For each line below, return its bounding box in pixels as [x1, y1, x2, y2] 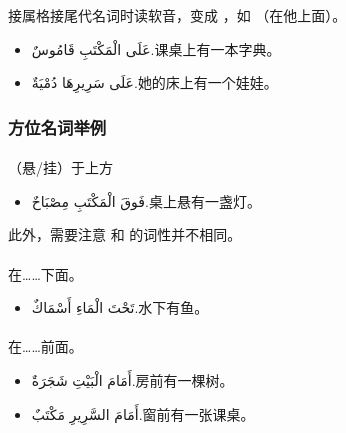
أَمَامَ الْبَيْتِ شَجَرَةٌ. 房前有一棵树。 [31, 369, 234, 390]
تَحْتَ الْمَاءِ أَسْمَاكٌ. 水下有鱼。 [31, 297, 209, 318]
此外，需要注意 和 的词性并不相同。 [8, 224, 242, 245]
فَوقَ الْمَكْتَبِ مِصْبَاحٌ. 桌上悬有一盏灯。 [31, 190, 261, 211]
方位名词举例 [8, 114, 107, 139]
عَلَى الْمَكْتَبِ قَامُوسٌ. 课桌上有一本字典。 [31, 38, 281, 59]
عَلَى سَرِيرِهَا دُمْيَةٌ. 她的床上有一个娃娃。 [31, 72, 278, 93]
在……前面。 [8, 336, 83, 357]
